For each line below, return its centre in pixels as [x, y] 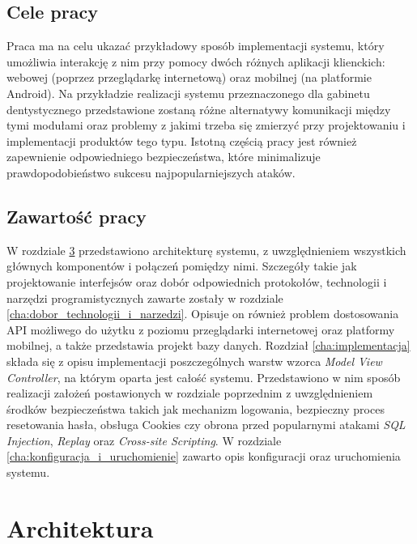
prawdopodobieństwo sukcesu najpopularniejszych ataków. [151, 172]
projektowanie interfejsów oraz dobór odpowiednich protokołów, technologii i [197, 281]
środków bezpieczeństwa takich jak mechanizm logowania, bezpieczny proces [196, 408]
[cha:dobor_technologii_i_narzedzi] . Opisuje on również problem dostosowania [203, 314]
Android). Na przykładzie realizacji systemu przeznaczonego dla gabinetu [188, 93]
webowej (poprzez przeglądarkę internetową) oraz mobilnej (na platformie [189, 77]
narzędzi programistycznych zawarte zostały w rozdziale [145, 297]
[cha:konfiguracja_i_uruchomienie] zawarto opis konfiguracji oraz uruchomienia [204, 456]
